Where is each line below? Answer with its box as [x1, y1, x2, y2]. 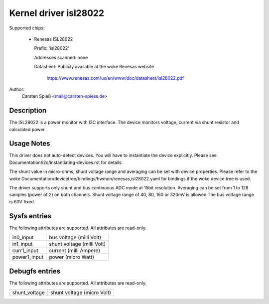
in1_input [12, 241, 33, 248]
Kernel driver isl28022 [9, 7, 105, 18]
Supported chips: [9, 25, 45, 31]
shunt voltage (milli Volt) [49, 241, 106, 248]
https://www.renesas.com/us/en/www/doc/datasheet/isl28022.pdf [46, 75, 184, 81]
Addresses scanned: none [34, 54, 88, 60]
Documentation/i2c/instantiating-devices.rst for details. [9, 159, 123, 165]
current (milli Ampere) [49, 247, 101, 254]
